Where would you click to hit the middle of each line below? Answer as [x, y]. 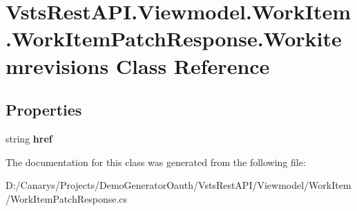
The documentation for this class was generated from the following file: [156, 162]
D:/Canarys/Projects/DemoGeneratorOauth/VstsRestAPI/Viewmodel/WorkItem [178, 185]
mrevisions [57, 65]
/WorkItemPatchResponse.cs [67, 198]
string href [29, 138]
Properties [44, 110]
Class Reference [193, 65]
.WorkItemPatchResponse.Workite [174, 38]
